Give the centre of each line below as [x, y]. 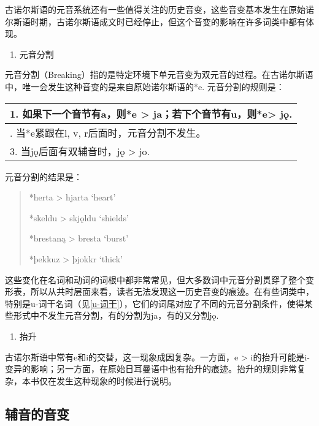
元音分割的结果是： [44, 176]
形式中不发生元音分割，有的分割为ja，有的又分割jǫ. [116, 315]
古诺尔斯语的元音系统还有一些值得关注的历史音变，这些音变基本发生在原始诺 [159, 9]
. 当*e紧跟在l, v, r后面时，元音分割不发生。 [108, 132]
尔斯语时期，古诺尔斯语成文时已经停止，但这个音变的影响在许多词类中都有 [155, 21]
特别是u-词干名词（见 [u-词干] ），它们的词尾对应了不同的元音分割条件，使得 [155, 303]
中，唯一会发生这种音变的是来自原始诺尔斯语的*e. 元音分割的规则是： [145, 86]
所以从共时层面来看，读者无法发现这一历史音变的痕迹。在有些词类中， [172, 291]
